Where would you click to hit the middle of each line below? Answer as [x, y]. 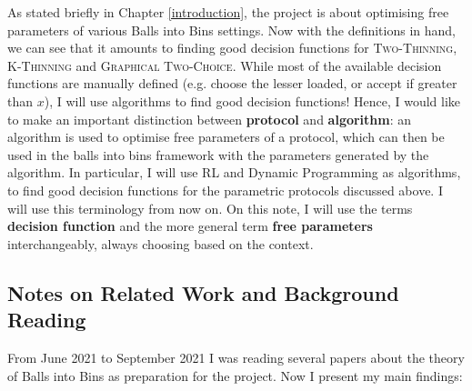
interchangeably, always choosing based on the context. [161, 243]
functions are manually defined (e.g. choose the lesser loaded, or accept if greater [232, 83]
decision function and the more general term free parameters [190, 226]
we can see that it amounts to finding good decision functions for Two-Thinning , [232, 48]
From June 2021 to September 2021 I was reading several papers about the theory [236, 357]
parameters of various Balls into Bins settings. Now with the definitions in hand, [231, 30]
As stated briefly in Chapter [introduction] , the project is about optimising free [228, 12]
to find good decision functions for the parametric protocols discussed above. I [225, 190]
